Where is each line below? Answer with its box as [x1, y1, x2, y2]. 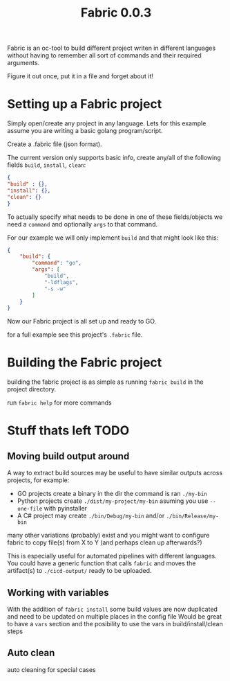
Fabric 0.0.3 [80, 5, 152, 21]
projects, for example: [7, 476, 70, 484]
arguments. [7, 59, 40, 67]
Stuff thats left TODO [7, 423, 130, 439]
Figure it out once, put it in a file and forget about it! [7, 72, 154, 80]
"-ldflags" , [44, 278, 79, 285]
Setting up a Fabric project [7, 96, 162, 112]
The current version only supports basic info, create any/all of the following [7, 154, 221, 162]
